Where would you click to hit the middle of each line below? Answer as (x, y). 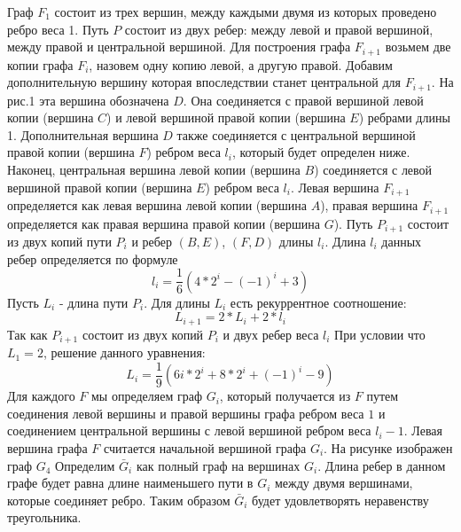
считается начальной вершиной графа (205, 448)
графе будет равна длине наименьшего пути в (130, 483)
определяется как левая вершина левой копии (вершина (157, 205)
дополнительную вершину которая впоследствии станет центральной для (204, 82)
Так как (27, 334)
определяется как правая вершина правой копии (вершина (164, 223)
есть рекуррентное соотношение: (318, 302)
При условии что (380, 334)
